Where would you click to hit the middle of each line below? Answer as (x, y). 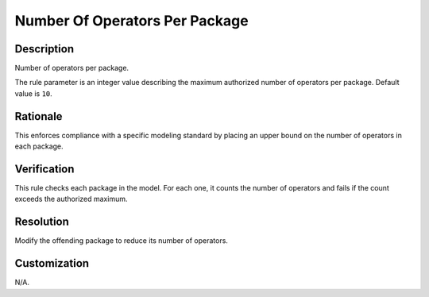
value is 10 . (34, 93)
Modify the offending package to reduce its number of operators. (121, 241)
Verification (44, 169)
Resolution (42, 222)
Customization (52, 263)
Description (44, 49)
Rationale (39, 116)
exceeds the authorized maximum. (71, 199)
